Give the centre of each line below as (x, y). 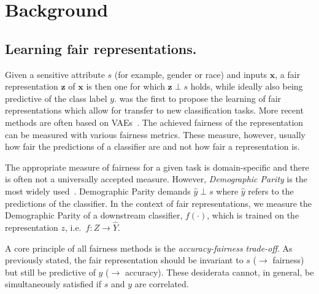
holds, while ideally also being (247, 86)
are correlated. (162, 284)
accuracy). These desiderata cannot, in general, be (219, 272)
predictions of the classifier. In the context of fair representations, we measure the (158, 203)
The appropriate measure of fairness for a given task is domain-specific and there (157, 167)
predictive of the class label (56, 98)
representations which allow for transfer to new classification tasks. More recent (154, 110)
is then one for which (125, 86)
